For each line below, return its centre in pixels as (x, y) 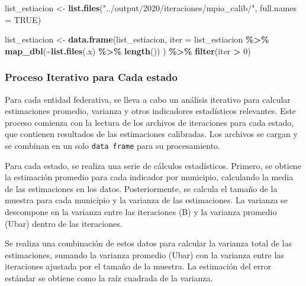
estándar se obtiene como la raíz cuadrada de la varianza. (109, 277)
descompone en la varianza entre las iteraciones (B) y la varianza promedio (141, 212)
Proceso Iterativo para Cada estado (91, 77)
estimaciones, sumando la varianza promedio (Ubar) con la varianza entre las (144, 254)
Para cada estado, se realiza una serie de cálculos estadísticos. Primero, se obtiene (153, 165)
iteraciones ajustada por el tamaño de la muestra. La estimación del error (138, 266)
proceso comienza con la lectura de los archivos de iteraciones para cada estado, (149, 122)
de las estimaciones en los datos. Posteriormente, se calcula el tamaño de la (141, 188)
